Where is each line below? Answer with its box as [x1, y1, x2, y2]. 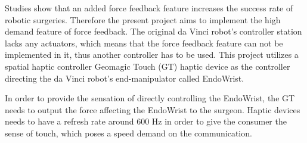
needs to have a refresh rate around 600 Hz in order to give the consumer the [5, 115, 287, 128]
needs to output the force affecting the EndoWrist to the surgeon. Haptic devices [5, 103, 300, 116]
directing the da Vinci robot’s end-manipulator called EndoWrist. [5, 71, 244, 84]
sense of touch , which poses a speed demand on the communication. [5, 126, 252, 139]
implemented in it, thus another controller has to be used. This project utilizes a [5, 48, 299, 61]
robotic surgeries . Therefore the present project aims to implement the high [5, 13, 281, 26]
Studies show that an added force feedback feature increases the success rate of [5, 2, 293, 14]
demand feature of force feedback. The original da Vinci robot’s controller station [5, 25, 302, 38]
